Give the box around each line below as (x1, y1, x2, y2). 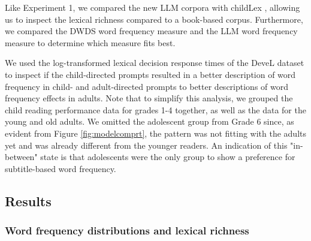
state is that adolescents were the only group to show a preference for (40, 150, 295, 163)
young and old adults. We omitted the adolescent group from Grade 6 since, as (5, 115, 294, 128)
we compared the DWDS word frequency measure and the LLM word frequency (5, 25, 298, 37)
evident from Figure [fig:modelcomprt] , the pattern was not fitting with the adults (5, 126, 307, 139)
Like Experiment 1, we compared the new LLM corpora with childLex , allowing (5, 1, 300, 13)
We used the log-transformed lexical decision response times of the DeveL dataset (5, 56, 304, 69)
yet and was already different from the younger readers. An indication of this (5, 138, 288, 151)
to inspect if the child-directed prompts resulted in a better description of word (5, 68, 296, 80)
